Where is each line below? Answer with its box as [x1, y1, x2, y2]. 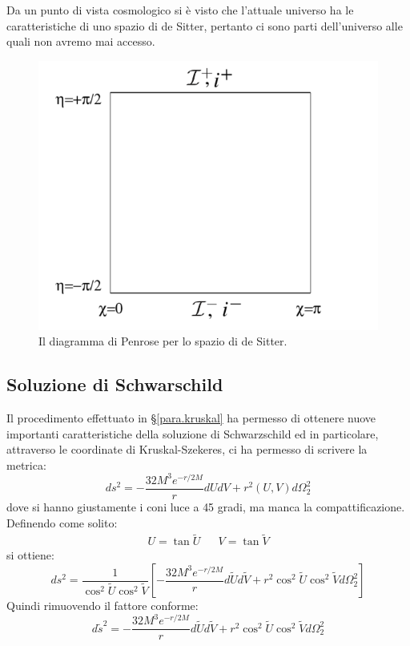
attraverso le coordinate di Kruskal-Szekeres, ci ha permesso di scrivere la [6, 441, 368, 458]
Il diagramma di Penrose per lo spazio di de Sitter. [38, 333, 287, 349]
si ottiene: [6, 547, 54, 563]
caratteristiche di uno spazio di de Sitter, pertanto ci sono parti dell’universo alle [6, 17, 403, 34]
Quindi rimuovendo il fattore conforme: [6, 597, 199, 614]
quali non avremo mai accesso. [6, 33, 155, 50]
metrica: [6, 456, 46, 473]
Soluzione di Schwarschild [6, 372, 223, 397]
